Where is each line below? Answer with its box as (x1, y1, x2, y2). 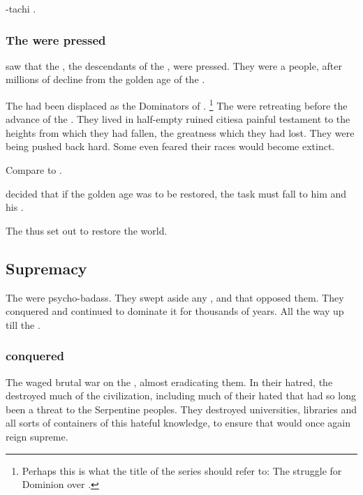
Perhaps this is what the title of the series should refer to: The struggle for (22, 463, 342, 478)
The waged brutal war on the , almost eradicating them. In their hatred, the (6, 374, 333, 389)
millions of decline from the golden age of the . (6, 72, 205, 87)
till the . (6, 317, 40, 332)
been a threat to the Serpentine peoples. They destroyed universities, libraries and (6, 401, 357, 416)
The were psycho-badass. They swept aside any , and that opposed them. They (6, 290, 344, 304)
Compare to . (6, 163, 62, 177)
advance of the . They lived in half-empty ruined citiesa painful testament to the (6, 112, 350, 126)
